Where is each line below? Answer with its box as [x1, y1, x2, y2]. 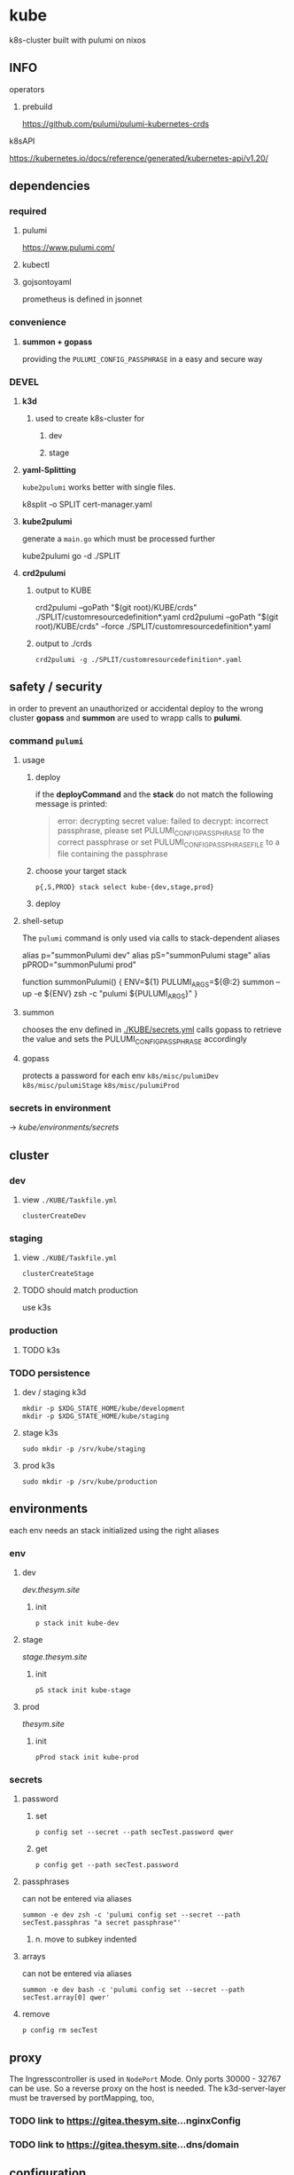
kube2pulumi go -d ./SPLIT [21, 551, 121, 562]
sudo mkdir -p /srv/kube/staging [21, 1445, 146, 1454]
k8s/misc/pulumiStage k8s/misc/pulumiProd [21, 1082, 180, 1091]
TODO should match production [21, 1285, 139, 1296]
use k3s [21, 1302, 51, 1313]
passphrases [21, 1876, 70, 1887]
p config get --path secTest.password [35, 1861, 179, 1870]
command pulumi [9, 734, 84, 746]
